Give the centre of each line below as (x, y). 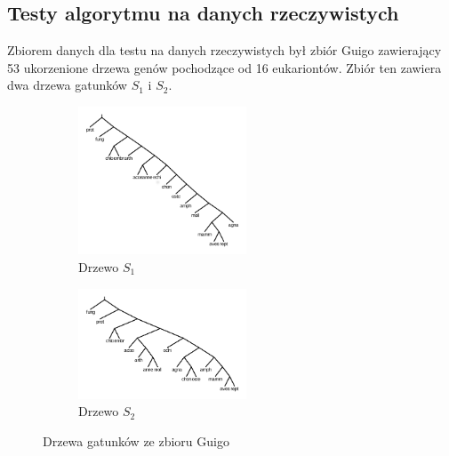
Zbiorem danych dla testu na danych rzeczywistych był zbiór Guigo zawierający (224, 50)
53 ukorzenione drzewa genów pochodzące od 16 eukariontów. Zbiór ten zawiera (224, 67)
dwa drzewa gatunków (67, 85)
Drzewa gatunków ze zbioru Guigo (136, 440)
